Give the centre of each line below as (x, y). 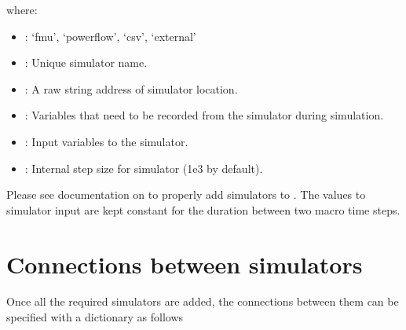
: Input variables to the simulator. (106, 141)
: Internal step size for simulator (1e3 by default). (144, 168)
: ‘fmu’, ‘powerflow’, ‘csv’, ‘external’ (110, 36)
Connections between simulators (185, 264)
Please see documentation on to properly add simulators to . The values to (186, 194)
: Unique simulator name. (86, 62)
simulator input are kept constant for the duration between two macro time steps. (203, 209)
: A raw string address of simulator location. (131, 88)
